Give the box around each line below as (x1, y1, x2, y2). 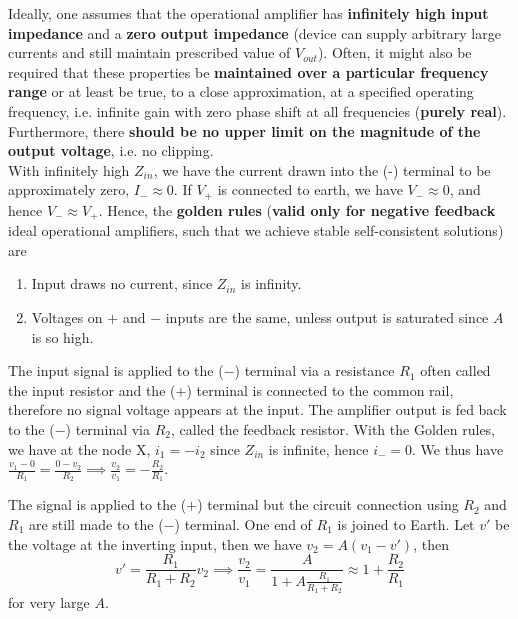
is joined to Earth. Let (337, 514, 475, 535)
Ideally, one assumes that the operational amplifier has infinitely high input (8, 3, 489, 23)
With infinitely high (8, 159, 130, 180)
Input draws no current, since (31, 273, 213, 294)
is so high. (31, 326, 94, 347)
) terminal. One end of (174, 514, 312, 535)
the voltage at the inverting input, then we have (8, 533, 302, 554)
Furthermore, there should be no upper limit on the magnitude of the (8, 120, 481, 141)
